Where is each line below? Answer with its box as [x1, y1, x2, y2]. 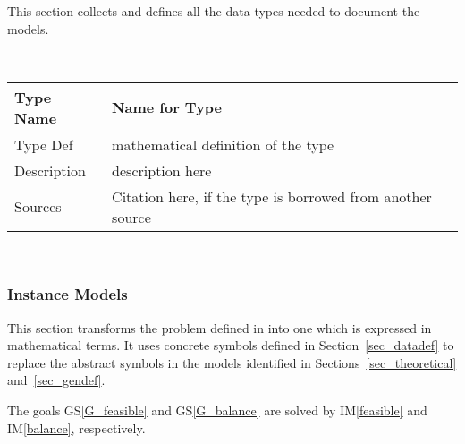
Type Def [14, 133, 73, 155]
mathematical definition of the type [112, 133, 334, 155]
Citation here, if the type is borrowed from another [112, 185, 432, 207]
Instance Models [7, 283, 128, 305]
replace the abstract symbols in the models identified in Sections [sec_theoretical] [7, 353, 457, 371]
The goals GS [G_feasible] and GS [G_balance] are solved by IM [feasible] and [7, 400, 427, 419]
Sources [14, 196, 62, 218]
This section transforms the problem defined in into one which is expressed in [7, 318, 432, 337]
